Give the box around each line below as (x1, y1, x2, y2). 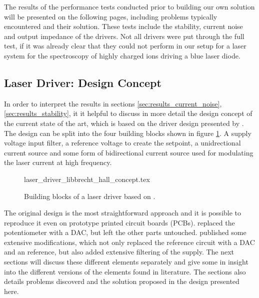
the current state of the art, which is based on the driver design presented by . (4, 117, 244, 128)
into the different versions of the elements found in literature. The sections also (4, 266, 246, 276)
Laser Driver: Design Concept (4, 74, 161, 90)
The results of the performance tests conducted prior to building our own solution (4, 1, 255, 11)
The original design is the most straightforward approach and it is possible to (4, 207, 241, 218)
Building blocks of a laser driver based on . (24, 190, 155, 201)
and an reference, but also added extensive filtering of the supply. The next (4, 246, 234, 257)
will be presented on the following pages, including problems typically (4, 11, 217, 21)
